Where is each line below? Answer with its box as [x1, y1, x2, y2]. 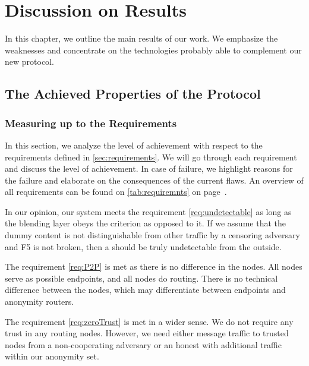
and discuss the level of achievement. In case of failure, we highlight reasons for [5, 162, 293, 175]
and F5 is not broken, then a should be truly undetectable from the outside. [5, 240, 282, 253]
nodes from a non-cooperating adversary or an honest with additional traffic [5, 338, 282, 351]
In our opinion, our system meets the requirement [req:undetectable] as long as [5, 205, 292, 217]
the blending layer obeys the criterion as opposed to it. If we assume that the [5, 217, 286, 229]
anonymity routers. [5, 295, 74, 308]
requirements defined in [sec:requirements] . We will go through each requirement [5, 150, 297, 163]
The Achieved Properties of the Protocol [5, 84, 261, 103]
